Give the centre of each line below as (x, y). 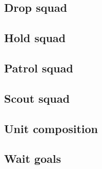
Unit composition (51, 128)
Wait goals (33, 158)
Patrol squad (39, 68)
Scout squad (37, 98)
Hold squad (35, 38)
